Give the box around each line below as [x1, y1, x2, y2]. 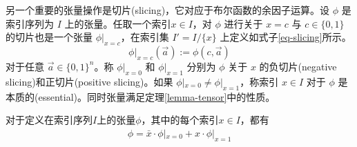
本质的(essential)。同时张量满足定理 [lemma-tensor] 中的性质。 [6, 89, 276, 104]
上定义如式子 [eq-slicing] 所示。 [220, 30, 351, 44]
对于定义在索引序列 [6, 112, 93, 127]
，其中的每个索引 [141, 112, 219, 127]
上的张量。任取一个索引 [64, 16, 171, 30]
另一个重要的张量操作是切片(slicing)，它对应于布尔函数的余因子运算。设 [6, 3, 330, 17]
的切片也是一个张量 [6, 30, 93, 44]
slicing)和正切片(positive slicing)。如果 [6, 74, 173, 88]
